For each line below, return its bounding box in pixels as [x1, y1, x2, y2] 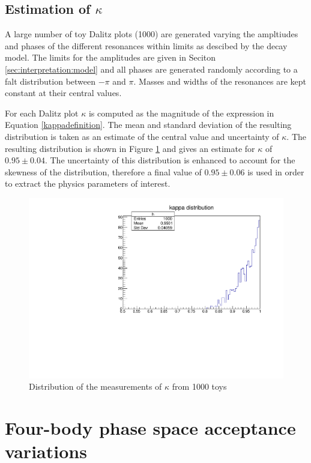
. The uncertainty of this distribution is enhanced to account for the [44, 154, 295, 166]
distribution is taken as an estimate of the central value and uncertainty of [5, 130, 279, 142]
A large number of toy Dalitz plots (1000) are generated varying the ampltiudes [5, 28, 298, 40]
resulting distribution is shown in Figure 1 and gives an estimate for [5, 142, 255, 154]
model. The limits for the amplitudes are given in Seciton [5, 51, 216, 64]
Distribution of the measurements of [29, 380, 162, 393]
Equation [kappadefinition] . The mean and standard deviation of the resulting [5, 118, 292, 131]
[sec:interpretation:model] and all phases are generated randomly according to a [5, 62, 298, 75]
